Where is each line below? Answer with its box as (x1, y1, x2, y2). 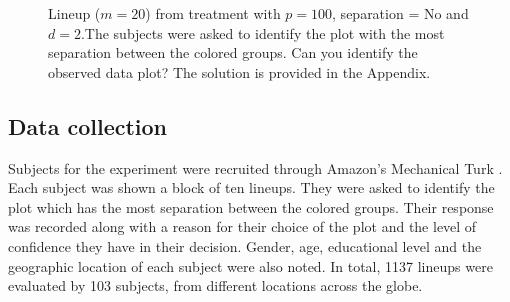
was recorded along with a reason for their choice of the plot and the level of (8, 216, 477, 237)
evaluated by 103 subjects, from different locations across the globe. (8, 275, 423, 296)
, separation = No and (332, 3, 469, 23)
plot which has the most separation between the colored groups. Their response (8, 196, 494, 217)
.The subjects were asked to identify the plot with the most (80, 22, 445, 43)
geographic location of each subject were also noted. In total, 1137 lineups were (8, 255, 493, 276)
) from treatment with (145, 3, 281, 23)
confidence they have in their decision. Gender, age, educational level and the (8, 235, 482, 256)
